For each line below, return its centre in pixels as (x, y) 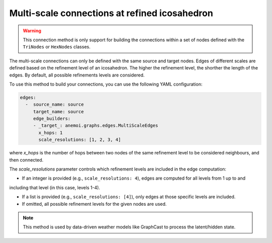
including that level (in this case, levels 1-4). (55, 187)
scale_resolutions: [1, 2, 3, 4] (80, 140)
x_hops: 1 (51, 133)
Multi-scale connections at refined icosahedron (111, 13)
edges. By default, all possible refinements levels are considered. (77, 75)
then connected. (26, 160)
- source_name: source (55, 105)
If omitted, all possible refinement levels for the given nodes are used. (94, 204)
